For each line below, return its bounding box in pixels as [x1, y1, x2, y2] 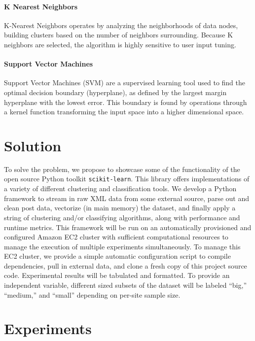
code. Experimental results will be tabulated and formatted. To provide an [4, 270, 230, 280]
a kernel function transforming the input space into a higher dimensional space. [4, 106, 244, 117]
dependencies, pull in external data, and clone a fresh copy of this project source [4, 260, 247, 271]
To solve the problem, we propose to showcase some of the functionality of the [4, 164, 240, 174]
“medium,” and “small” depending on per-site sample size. [4, 289, 181, 300]
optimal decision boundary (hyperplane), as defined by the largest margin [4, 87, 227, 97]
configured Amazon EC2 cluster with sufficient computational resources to [4, 232, 228, 242]
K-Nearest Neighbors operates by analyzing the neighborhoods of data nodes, [4, 20, 238, 30]
